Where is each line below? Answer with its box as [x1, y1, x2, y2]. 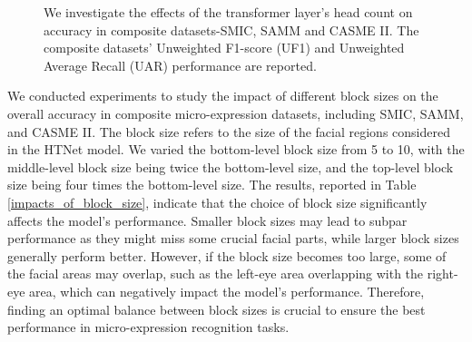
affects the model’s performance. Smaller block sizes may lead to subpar [7, 210, 408, 230]
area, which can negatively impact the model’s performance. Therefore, [29, 281, 425, 300]
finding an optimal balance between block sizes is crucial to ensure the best [7, 299, 426, 318]
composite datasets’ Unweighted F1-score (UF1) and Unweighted [44, 38, 405, 57]
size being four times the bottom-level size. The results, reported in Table [7, 175, 417, 194]
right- [427, 264, 458, 283]
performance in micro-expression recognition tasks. [7, 318, 290, 337]
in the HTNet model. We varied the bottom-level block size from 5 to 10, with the [7, 140, 465, 159]
